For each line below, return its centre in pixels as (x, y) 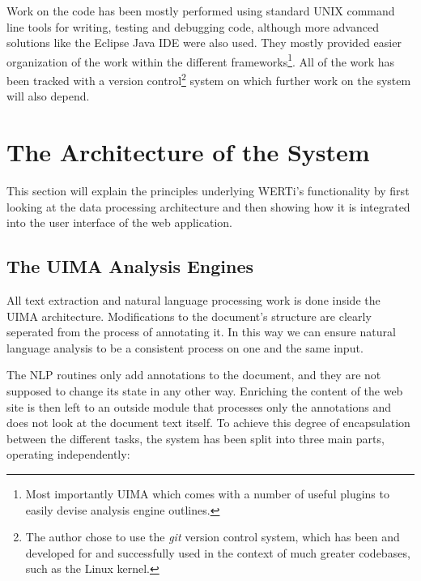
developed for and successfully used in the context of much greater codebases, (218, 552)
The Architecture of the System (188, 152)
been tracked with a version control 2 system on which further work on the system (209, 79)
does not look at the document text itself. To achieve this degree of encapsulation (208, 423)
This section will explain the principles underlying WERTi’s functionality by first (208, 190)
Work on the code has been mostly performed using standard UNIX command (201, 11)
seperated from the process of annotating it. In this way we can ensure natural (201, 332)
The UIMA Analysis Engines (130, 266)
